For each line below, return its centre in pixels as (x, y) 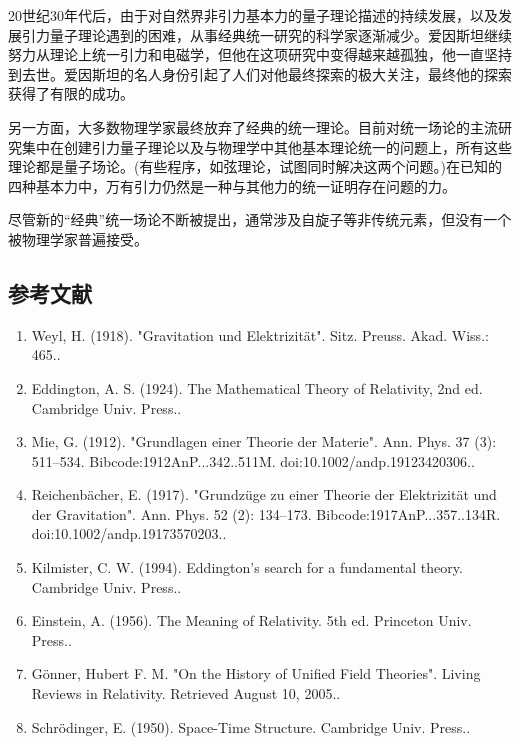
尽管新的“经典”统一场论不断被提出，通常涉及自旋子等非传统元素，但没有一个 (260, 219)
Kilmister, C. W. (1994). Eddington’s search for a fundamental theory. (247, 567)
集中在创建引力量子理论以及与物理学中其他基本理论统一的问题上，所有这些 (266, 146)
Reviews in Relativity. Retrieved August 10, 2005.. (186, 693)
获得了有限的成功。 (71, 93)
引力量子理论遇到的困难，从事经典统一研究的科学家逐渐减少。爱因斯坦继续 (266, 34)
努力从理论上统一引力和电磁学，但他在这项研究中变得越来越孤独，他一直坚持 (260, 54)
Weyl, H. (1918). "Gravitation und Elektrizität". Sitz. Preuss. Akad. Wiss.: (260, 334)
